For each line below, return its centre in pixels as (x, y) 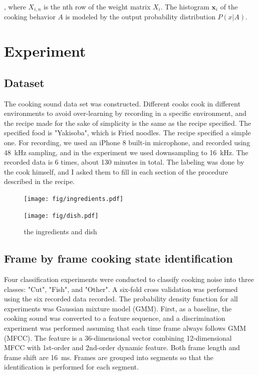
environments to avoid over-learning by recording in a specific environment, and (125, 113)
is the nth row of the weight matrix (97, 6)
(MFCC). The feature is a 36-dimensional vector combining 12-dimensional (118, 337)
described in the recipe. (39, 181)
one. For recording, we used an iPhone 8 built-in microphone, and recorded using (127, 142)
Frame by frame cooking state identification (119, 258)
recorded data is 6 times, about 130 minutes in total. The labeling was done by (124, 162)
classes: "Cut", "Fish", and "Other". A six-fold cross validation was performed (121, 289)
